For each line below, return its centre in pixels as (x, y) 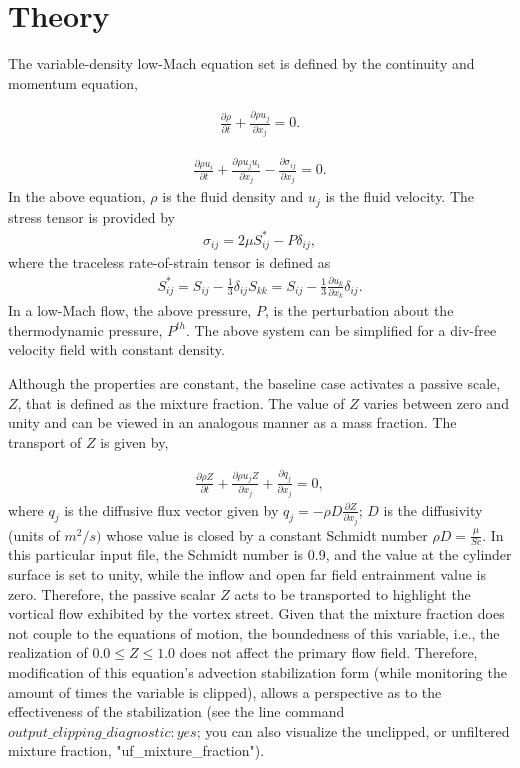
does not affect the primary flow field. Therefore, (328, 652)
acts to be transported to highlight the (352, 593)
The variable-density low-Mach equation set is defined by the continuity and (241, 63)
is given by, (134, 441)
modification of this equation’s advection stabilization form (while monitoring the (257, 672)
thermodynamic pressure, (85, 329)
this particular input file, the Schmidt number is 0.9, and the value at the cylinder (260, 554)
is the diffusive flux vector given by (171, 509)
